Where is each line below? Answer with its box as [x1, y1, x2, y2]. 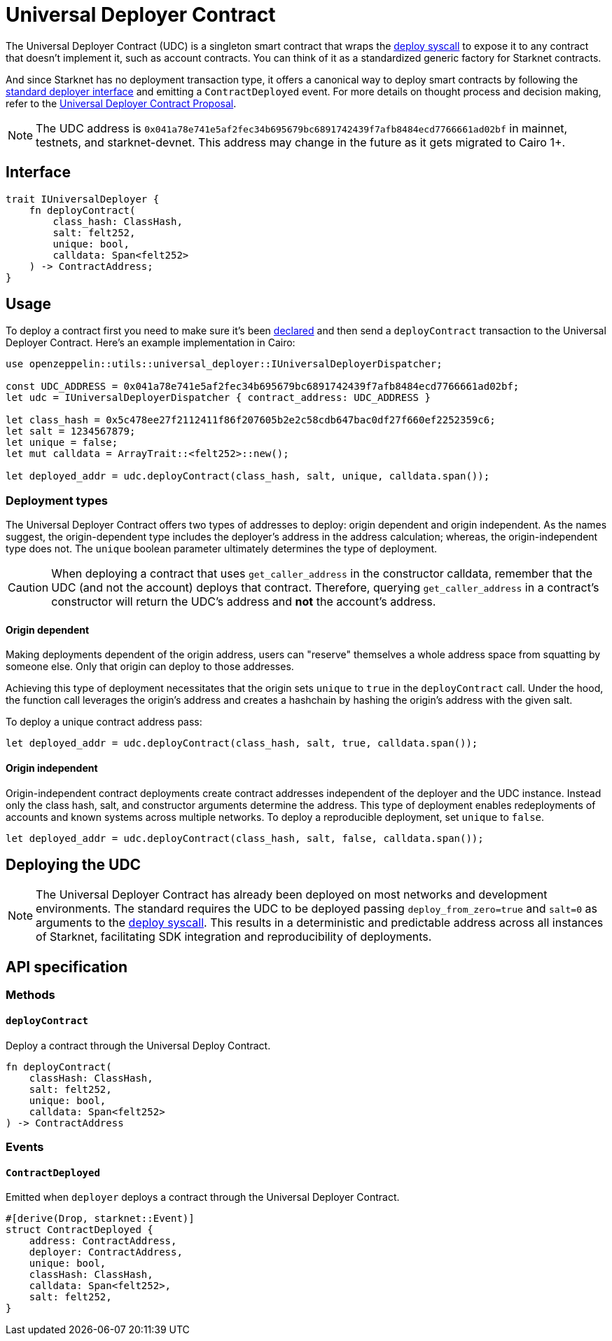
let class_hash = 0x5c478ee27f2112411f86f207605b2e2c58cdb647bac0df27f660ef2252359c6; [6, 414, 496, 426]
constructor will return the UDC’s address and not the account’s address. [51, 594, 436, 609]
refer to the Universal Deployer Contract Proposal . [6, 97, 237, 109]
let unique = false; [6, 437, 118, 449]
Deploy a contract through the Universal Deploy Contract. [6, 1039, 271, 1051]
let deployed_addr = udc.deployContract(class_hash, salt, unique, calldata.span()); [6, 470, 490, 482]
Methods [6, 988, 55, 1002]
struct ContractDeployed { [6, 1224, 153, 1236]
